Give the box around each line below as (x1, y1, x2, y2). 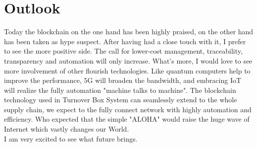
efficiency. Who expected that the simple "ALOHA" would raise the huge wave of (4, 114, 250, 124)
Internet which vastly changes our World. (4, 124, 129, 134)
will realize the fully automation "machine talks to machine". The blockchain (4, 84, 236, 95)
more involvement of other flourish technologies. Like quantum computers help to (4, 65, 251, 75)
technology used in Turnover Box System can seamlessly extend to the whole (4, 94, 237, 105)
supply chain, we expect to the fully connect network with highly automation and (4, 104, 252, 114)
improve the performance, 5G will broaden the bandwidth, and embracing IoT (4, 75, 242, 85)
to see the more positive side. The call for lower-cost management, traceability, (4, 46, 243, 56)
